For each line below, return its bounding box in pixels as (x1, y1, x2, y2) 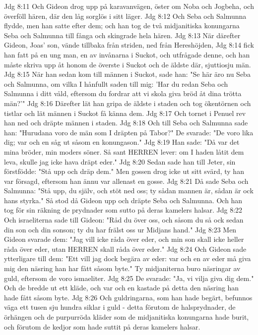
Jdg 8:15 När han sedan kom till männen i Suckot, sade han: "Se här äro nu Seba (4, 69, 251, 79)
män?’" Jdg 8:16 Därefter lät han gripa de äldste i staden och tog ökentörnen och (4, 98, 251, 108)
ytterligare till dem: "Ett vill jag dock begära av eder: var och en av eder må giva (4, 253, 251, 264)
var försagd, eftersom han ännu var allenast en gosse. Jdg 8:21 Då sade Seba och (4, 175, 249, 186)
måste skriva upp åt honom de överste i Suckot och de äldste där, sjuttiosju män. (4, 59, 251, 69)
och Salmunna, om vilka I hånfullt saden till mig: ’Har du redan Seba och (4, 78, 228, 89)
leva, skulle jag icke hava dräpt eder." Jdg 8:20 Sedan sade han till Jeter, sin (4, 156, 236, 167)
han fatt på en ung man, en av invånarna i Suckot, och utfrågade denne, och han (4, 49, 250, 59)
